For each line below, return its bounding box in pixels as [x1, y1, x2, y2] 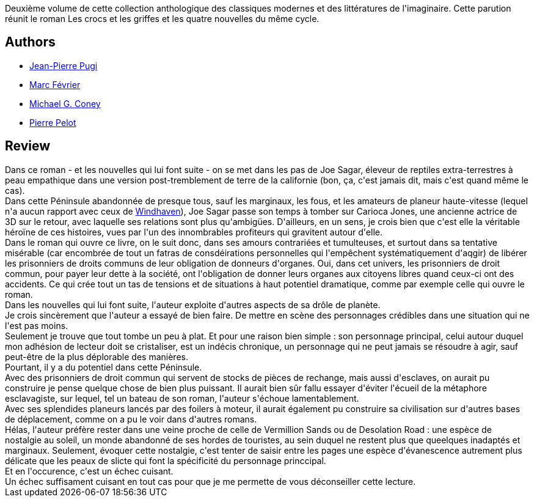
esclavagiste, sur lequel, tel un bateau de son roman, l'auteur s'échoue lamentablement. [5, 393, 359, 404]
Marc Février [29, 79, 81, 90]
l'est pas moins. [5, 320, 68, 331]
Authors [5, 34, 56, 50]
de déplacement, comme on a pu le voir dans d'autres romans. [5, 413, 257, 424]
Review [5, 138, 51, 154]
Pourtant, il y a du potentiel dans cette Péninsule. [5, 361, 202, 372]
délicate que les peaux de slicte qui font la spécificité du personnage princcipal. [5, 455, 326, 466]
